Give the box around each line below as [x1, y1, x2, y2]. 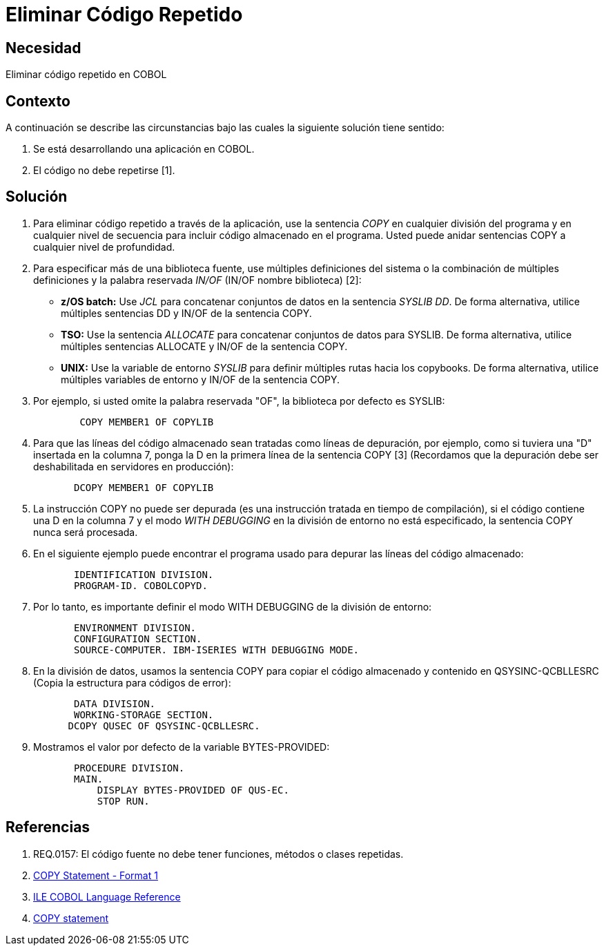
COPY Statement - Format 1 [33, 869, 158, 881]
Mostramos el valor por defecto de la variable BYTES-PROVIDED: [33, 740, 330, 753]
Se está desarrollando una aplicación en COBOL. [33, 143, 255, 155]
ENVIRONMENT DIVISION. [74, 622, 197, 633]
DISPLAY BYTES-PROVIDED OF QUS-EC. [97, 784, 289, 796]
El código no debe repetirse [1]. [33, 164, 175, 177]
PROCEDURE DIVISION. [74, 762, 185, 774]
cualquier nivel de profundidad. [33, 240, 175, 253]
